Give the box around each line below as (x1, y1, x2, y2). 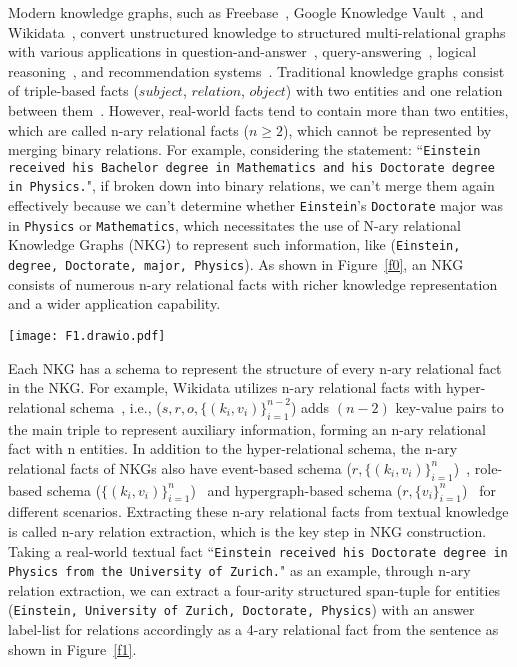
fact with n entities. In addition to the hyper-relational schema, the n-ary (8, 438, 458, 459)
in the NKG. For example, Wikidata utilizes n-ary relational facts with (8, 377, 442, 398)
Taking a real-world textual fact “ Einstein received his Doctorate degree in (8, 540, 508, 561)
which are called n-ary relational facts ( (8, 119, 249, 140)
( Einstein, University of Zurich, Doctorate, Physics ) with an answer (8, 599, 475, 620)
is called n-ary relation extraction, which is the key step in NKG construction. (8, 520, 487, 541)
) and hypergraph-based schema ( (190, 479, 403, 500)
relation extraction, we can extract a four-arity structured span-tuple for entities (8, 579, 501, 600)
